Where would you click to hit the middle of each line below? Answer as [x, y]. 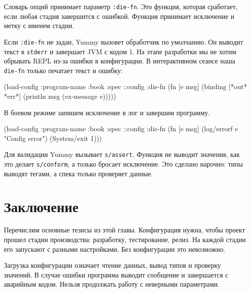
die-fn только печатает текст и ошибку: [63, 70]
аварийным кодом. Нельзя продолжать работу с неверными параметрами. [112, 284]
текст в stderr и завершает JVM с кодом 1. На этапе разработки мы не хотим [120, 51]
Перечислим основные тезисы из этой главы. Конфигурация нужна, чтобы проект [125, 230]
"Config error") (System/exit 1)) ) [53, 138]
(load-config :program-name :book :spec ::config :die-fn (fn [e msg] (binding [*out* [125, 86]
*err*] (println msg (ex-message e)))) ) [60, 96]
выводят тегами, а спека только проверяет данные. [78, 173]
